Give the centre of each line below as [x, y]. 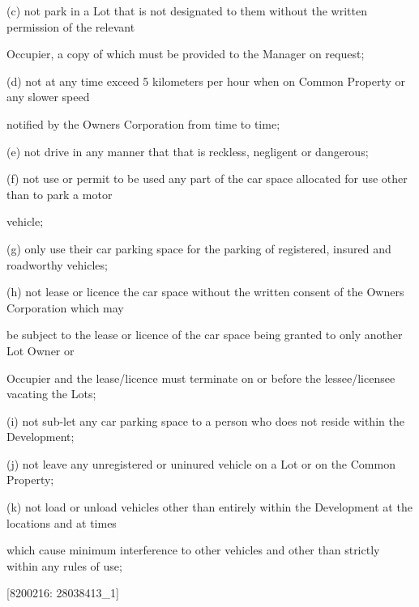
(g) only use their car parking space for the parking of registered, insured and [199, 248]
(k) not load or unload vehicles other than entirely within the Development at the [209, 507]
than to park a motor [60, 194]
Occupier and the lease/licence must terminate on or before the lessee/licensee [201, 378]
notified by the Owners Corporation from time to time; [143, 123]
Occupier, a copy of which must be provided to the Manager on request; [186, 54]
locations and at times [62, 522]
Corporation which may [65, 307]
